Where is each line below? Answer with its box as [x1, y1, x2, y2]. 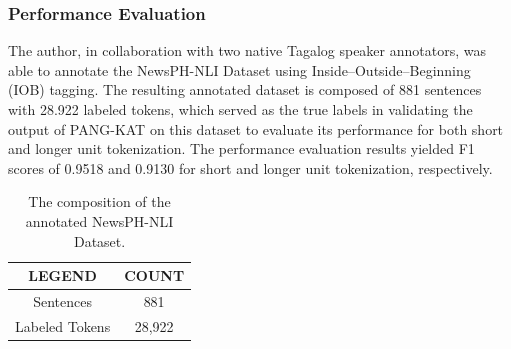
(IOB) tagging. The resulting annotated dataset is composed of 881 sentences [8, 79, 482, 100]
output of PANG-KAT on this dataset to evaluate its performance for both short [8, 118, 504, 139]
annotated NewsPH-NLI [25, 210, 174, 231]
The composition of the [28, 191, 171, 212]
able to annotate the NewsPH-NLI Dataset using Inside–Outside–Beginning [8, 59, 471, 80]
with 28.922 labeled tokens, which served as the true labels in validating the [8, 99, 473, 119]
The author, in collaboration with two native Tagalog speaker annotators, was [8, 40, 486, 61]
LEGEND [28, 265, 97, 286]
